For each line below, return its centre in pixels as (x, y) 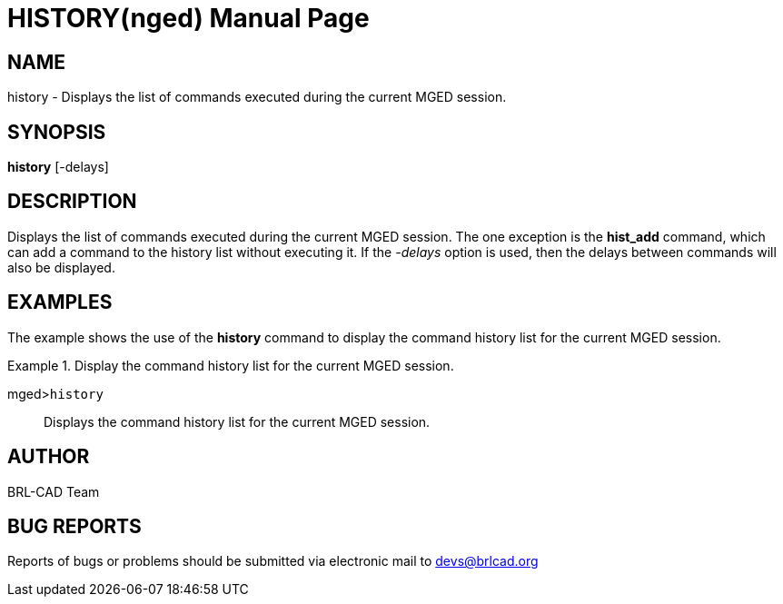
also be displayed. (61, 267)
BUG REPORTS (74, 526)
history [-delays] (58, 167)
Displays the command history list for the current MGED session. (237, 421)
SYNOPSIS (57, 132)
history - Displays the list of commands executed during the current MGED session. (257, 97)
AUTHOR (49, 457)
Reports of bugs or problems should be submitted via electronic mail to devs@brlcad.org (273, 561)
